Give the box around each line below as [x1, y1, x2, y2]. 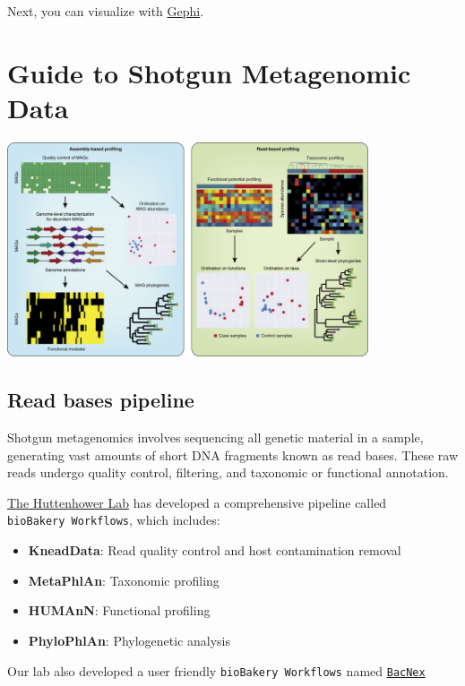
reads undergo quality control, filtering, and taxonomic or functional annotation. [7, 463, 449, 482]
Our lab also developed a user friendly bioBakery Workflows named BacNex [7, 661, 426, 680]
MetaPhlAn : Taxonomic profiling [28, 570, 220, 589]
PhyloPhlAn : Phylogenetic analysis [28, 630, 231, 649]
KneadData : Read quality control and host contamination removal [28, 541, 401, 560]
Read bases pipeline [7, 386, 194, 414]
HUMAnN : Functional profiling [28, 601, 211, 620]
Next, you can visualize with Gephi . [7, 2, 204, 20]
